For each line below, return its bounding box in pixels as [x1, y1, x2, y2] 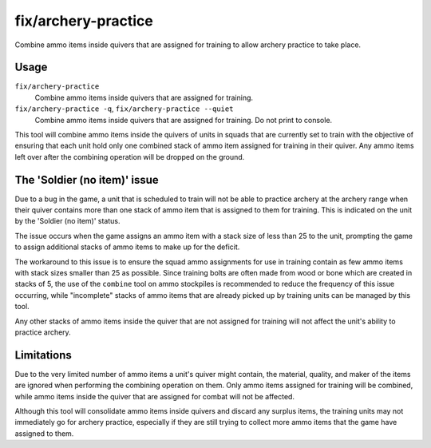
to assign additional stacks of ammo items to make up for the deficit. [14, 242, 240, 252]
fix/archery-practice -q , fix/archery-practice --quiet [14, 104, 234, 113]
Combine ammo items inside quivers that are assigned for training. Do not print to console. [34, 115, 333, 125]
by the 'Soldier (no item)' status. [14, 216, 121, 226]
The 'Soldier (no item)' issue [14, 172, 159, 187]
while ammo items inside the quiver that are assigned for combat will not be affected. [14, 391, 295, 401]
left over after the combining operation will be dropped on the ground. [14, 152, 245, 161]
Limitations [14, 348, 72, 362]
